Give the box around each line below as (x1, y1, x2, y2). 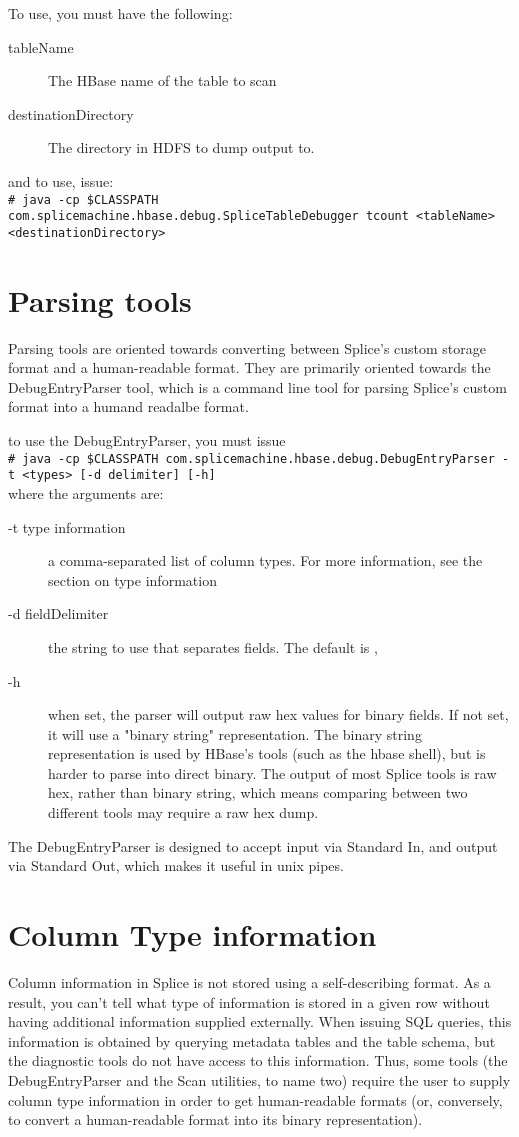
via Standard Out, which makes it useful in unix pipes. (8, 855, 344, 876)
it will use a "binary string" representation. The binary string (48, 723, 422, 744)
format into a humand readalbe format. (8, 396, 249, 417)
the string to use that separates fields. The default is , (48, 636, 378, 657)
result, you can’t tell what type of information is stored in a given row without (8, 991, 490, 1012)
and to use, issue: (8, 170, 114, 191)
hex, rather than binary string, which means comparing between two (48, 782, 468, 803)
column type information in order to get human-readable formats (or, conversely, (8, 1089, 503, 1110)
